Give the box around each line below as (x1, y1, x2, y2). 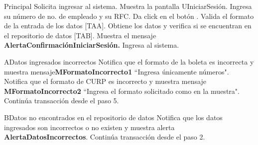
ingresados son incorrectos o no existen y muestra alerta (4, 122, 175, 132)
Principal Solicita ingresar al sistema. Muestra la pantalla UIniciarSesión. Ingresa (4, 1, 252, 11)
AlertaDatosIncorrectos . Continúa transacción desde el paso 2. (4, 132, 205, 142)
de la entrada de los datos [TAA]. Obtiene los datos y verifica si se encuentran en (4, 20, 252, 31)
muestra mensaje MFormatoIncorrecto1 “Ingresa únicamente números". (4, 66, 229, 76)
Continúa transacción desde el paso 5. (4, 95, 119, 106)
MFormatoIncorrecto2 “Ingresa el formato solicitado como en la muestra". (4, 85, 240, 96)
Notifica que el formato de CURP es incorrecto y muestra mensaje (4, 76, 206, 86)
